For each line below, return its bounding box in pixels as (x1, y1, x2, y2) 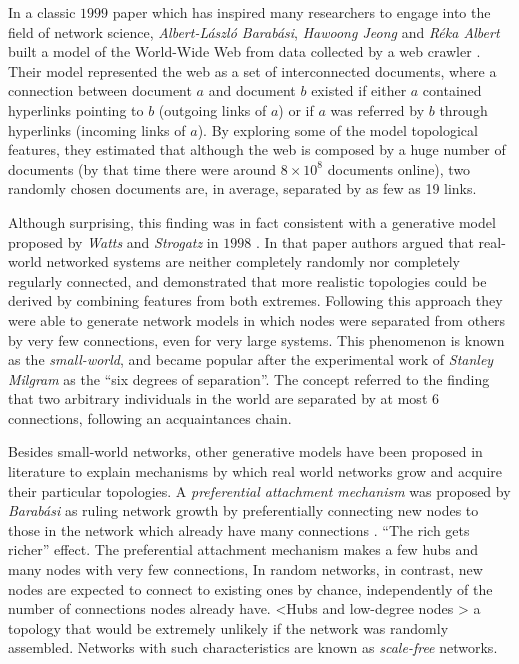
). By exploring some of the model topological (197, 119, 478, 140)
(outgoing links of (158, 99, 267, 120)
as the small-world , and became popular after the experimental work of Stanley (8, 349, 494, 370)
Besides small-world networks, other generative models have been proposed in (8, 441, 483, 462)
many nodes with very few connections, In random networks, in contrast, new (8, 559, 483, 580)
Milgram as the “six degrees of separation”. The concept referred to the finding (8, 368, 490, 389)
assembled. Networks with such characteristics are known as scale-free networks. (8, 637, 498, 658)
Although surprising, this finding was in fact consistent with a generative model (8, 211, 496, 232)
